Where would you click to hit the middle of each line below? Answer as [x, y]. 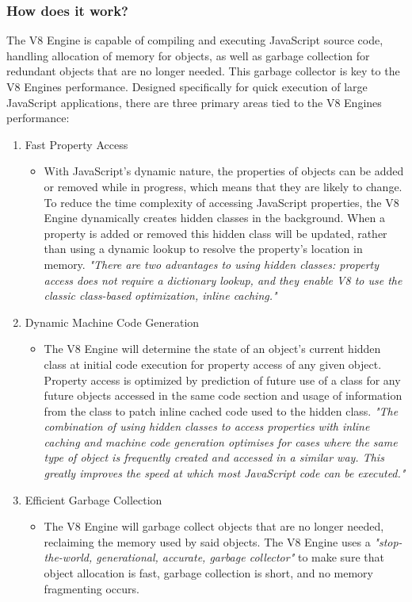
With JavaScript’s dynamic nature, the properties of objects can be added [224, 171]
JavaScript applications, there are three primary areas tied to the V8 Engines [194, 102]
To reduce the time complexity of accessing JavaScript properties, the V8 [221, 202]
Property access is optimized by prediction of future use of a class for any [222, 380]
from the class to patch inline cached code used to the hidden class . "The [221, 410]
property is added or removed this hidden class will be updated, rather [216, 233]
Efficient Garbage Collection [93, 499]
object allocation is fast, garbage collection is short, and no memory [208, 573]
